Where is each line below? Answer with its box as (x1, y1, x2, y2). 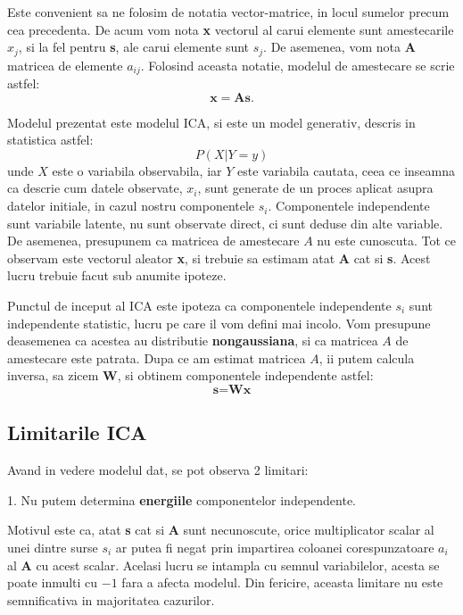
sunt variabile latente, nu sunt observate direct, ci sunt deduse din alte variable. (7, 213, 443, 232)
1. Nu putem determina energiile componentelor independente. (7, 490, 356, 509)
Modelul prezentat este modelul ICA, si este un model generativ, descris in (7, 112, 416, 131)
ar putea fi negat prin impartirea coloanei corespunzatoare (115, 537, 434, 556)
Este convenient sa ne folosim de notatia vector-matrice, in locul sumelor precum (7, 3, 450, 21)
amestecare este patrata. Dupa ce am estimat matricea (7, 348, 306, 367)
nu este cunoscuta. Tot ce (317, 231, 457, 250)
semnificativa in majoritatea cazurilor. (7, 590, 215, 609)
